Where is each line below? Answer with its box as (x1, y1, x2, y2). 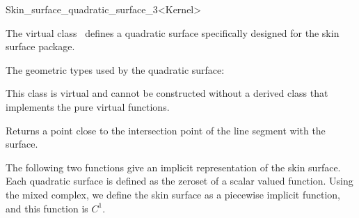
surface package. (6, 39, 75, 54)
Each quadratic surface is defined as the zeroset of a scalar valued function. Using (6, 173, 353, 188)
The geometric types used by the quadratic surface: (6, 62, 225, 77)
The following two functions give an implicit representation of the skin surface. (6, 159, 341, 174)
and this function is (6, 201, 88, 215)
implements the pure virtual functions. (6, 99, 170, 114)
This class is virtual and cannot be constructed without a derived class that (6, 86, 328, 100)
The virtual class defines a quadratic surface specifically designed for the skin (6, 25, 340, 40)
